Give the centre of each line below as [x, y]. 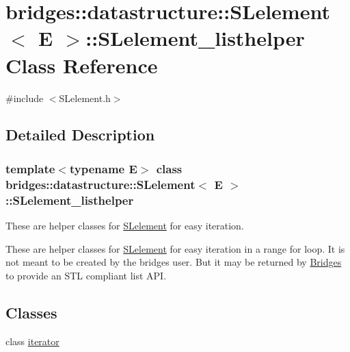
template [30, 168]
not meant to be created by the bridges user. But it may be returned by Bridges [174, 262]
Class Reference [82, 65]
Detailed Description [80, 135]
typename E [103, 168]
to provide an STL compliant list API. [86, 275]
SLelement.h [85, 98]
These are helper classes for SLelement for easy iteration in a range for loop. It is [175, 248]
